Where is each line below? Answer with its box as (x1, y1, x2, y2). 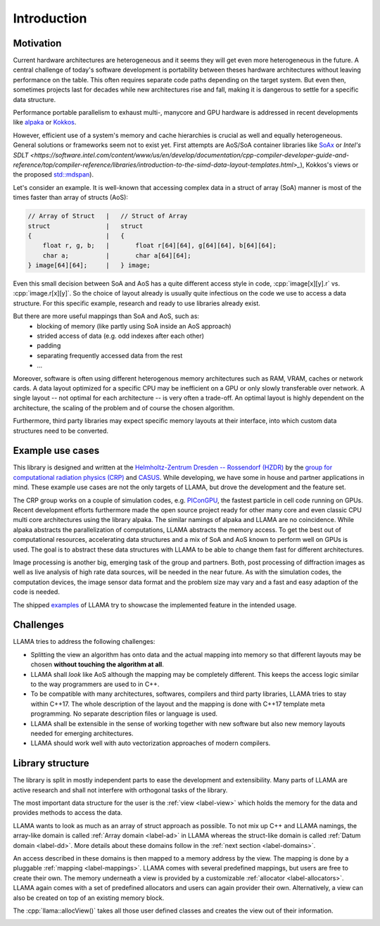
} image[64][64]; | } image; (27, 261, 151, 269)
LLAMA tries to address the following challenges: (13, 638, 156, 646)
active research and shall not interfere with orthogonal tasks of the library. (13, 785, 228, 794)
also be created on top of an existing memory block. (13, 894, 165, 902)
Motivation (13, 37, 62, 49)
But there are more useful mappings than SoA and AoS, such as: (13, 312, 200, 320)
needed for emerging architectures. (30, 729, 134, 737)
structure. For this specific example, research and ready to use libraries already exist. (13, 299, 260, 307)
